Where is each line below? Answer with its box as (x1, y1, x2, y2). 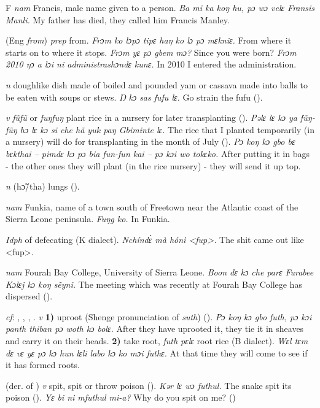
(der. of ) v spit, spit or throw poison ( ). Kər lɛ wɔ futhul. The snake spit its (6, 379, 292, 391)
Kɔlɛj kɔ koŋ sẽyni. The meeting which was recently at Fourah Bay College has (6, 277, 302, 290)
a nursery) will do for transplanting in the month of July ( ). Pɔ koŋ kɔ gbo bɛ (6, 135, 295, 148)
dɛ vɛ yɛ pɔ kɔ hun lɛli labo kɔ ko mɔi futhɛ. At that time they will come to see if (6, 346, 308, 359)
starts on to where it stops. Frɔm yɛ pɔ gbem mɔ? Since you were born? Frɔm (6, 45, 297, 58)
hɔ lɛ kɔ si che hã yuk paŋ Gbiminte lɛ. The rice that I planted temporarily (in (20, 123, 314, 136)
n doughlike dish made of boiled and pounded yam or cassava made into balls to (6, 78, 308, 91)
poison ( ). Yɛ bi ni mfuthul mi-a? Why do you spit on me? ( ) (6, 391, 236, 404)
